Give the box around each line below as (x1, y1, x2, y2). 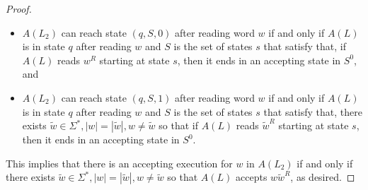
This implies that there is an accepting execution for (6, 155, 233, 170)
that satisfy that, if (263, 39, 347, 54)
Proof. (6, 1, 32, 16)
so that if (159, 118, 198, 133)
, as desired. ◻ (290, 170, 355, 184)
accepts (236, 170, 268, 184)
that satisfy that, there (263, 104, 362, 119)
